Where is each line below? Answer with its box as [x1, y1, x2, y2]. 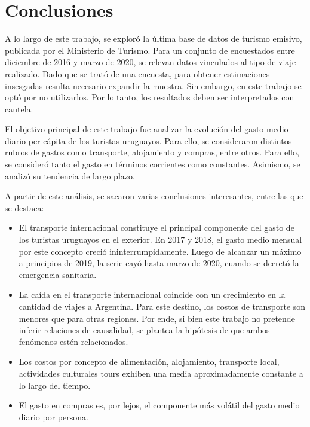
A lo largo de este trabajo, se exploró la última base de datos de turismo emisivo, [5, 32, 302, 45]
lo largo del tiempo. [19, 379, 91, 391]
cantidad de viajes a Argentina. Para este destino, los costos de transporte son [19, 300, 306, 312]
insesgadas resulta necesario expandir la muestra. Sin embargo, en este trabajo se [5, 79, 302, 91]
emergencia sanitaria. [19, 268, 97, 280]
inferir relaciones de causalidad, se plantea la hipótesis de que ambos [19, 324, 270, 336]
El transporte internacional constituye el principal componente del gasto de [19, 221, 294, 234]
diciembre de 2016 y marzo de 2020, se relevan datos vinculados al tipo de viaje [5, 56, 296, 68]
